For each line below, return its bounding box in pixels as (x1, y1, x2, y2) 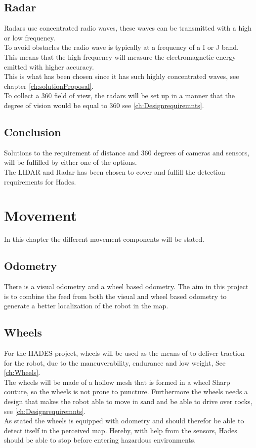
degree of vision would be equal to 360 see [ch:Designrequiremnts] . (4, 100, 204, 110)
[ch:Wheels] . (4, 367, 41, 377)
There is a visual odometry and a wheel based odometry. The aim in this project (4, 281, 249, 292)
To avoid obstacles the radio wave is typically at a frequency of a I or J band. (4, 42, 239, 52)
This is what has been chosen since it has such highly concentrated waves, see (4, 71, 239, 81)
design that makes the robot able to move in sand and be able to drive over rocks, (4, 396, 253, 406)
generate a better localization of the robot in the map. (4, 300, 169, 311)
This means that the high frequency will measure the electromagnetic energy (4, 51, 236, 62)
